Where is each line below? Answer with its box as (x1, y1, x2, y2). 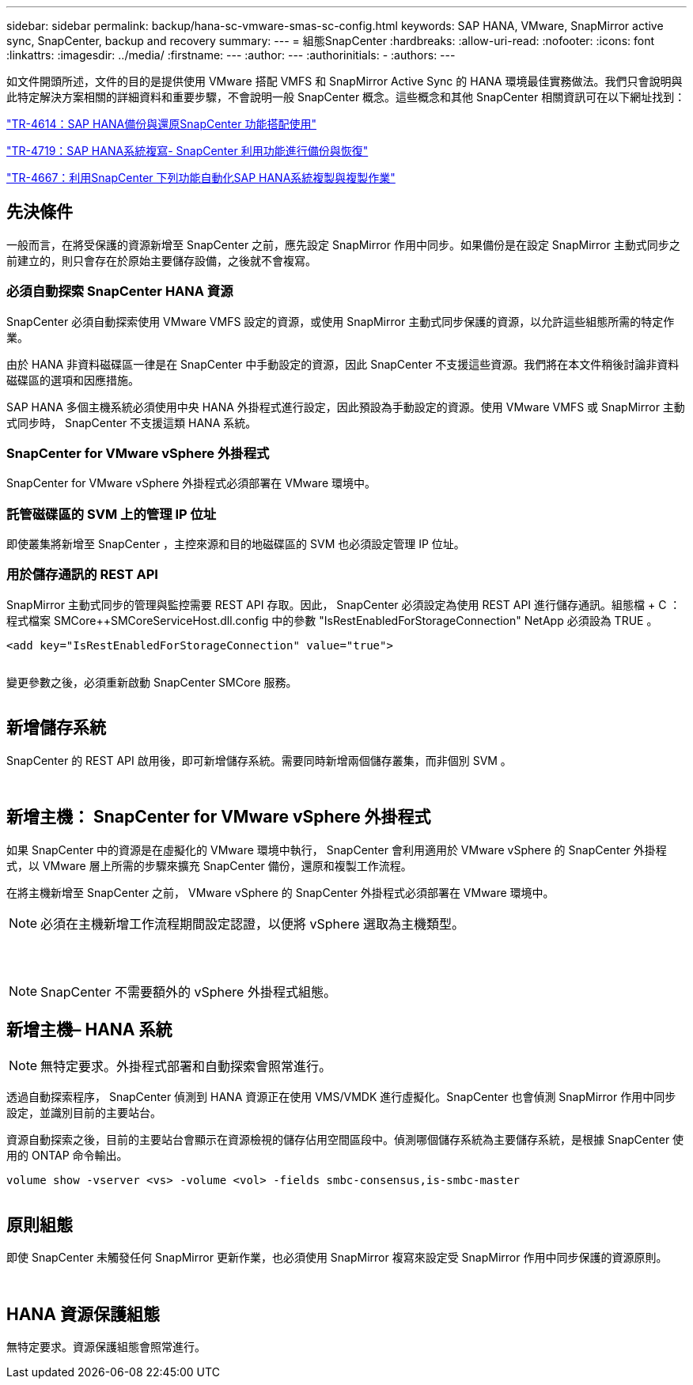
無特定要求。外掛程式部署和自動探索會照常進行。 (40, 1058, 332, 1075)
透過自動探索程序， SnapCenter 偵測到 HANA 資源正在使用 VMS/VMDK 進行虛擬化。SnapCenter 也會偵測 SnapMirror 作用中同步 (6, 1090, 676, 1104)
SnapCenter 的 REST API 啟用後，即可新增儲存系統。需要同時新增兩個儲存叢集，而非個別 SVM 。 (6, 753, 512, 767)
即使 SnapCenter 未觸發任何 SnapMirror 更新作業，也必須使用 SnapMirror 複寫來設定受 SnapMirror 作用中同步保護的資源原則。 (6, 1251, 668, 1265)
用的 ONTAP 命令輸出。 (6, 1148, 128, 1163)
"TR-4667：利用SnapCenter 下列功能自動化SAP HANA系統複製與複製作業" (6, 171, 396, 184)
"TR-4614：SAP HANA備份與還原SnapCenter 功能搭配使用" (6, 117, 316, 131)
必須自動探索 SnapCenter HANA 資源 (6, 283, 233, 300)
